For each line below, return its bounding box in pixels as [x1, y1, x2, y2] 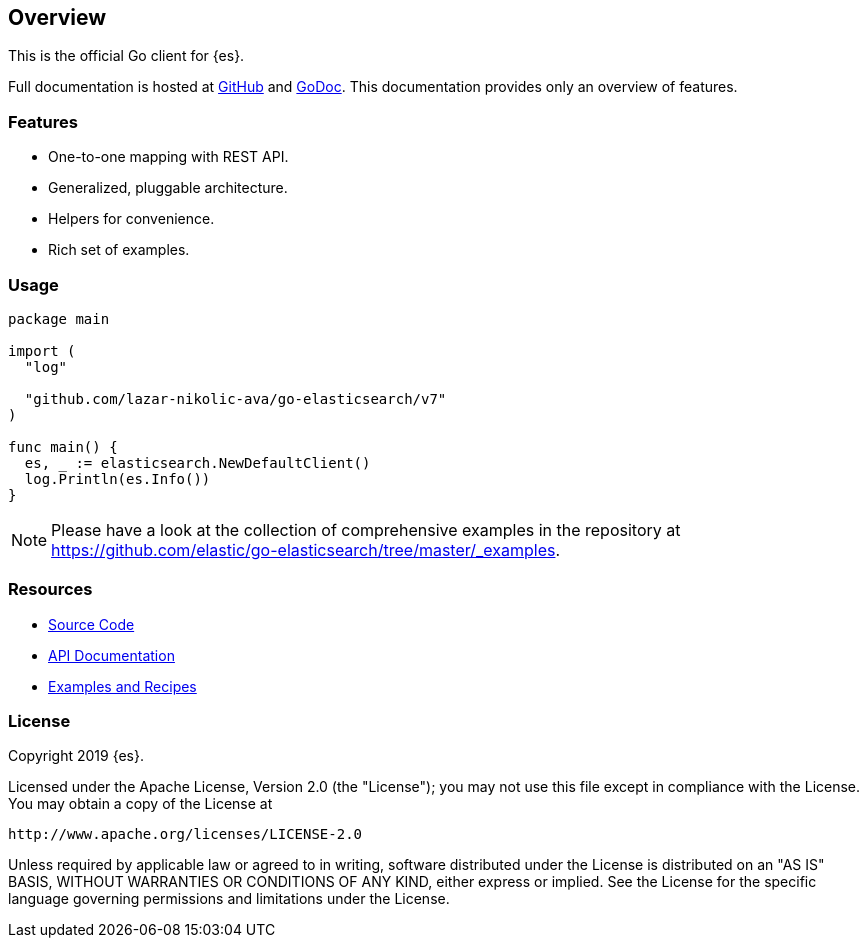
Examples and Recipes [48, 677, 197, 695]
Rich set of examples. [48, 241, 190, 259]
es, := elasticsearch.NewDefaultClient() [24, 454, 371, 471]
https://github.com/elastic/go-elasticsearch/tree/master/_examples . [51, 539, 561, 560]
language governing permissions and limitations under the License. [8, 890, 450, 908]
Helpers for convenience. [48, 210, 215, 228]
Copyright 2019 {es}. [8, 747, 145, 765]
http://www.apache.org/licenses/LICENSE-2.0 [8, 826, 363, 843]
